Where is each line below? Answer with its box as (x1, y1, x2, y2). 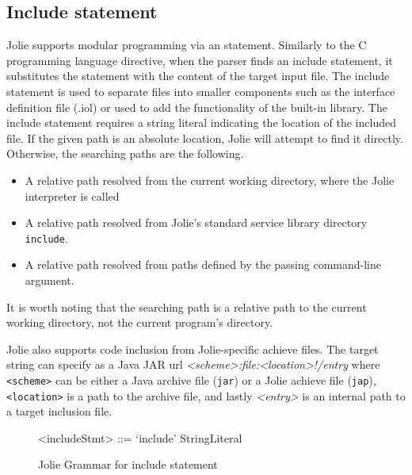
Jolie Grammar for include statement (38, 456, 218, 473)
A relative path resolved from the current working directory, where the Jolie (25, 171, 395, 188)
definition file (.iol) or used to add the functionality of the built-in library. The (6, 98, 387, 115)
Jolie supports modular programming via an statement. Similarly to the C (6, 36, 367, 53)
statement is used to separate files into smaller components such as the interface (6, 82, 395, 99)
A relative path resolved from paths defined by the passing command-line (25, 256, 381, 273)
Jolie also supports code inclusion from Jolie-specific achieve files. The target (6, 340, 379, 357)
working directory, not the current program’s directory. (6, 314, 273, 331)
